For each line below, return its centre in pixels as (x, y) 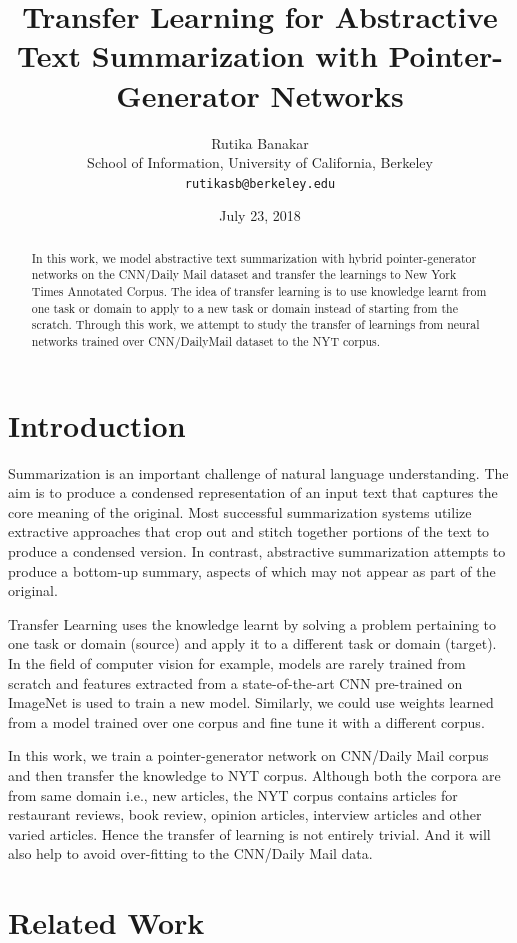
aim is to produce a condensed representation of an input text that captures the (253, 492)
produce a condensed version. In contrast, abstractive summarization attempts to (257, 550)
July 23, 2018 (260, 215)
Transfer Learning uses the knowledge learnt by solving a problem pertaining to (252, 623)
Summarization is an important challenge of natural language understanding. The (258, 472)
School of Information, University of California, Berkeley (260, 162)
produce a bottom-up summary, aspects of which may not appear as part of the (252, 570)
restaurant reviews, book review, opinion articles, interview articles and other (245, 814)
